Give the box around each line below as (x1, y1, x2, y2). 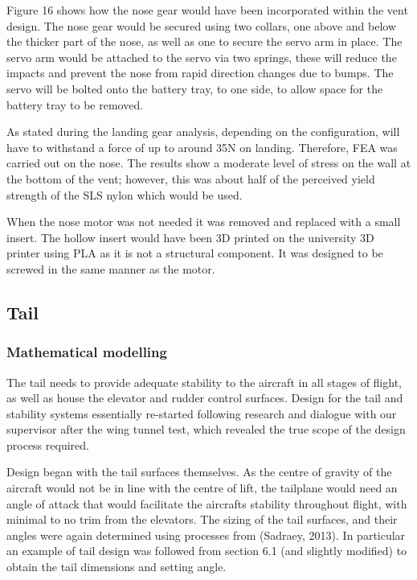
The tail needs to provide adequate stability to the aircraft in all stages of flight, (6, 373, 402, 390)
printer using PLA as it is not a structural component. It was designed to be (6, 245, 383, 261)
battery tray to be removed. (6, 96, 144, 113)
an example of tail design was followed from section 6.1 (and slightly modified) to (6, 542, 407, 559)
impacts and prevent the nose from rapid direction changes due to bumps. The (6, 64, 394, 81)
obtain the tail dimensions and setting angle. (6, 558, 227, 575)
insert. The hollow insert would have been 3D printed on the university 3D (6, 228, 374, 245)
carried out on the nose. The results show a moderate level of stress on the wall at (6, 154, 411, 171)
